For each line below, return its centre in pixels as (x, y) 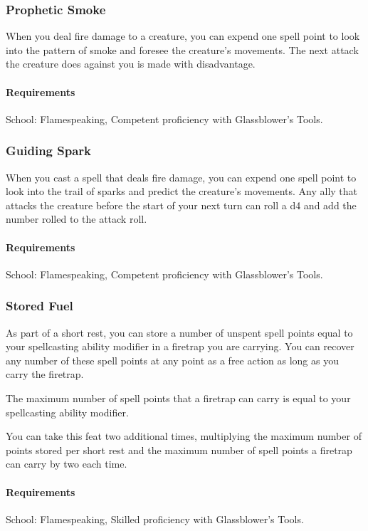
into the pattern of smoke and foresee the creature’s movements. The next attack (182, 49)
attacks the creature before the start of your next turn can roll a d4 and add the (181, 205)
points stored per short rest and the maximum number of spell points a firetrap (179, 449)
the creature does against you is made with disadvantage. (131, 64)
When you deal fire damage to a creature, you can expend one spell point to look (183, 36)
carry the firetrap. (45, 374)
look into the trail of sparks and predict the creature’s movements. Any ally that (182, 191)
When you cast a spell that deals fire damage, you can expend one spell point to (181, 177)
